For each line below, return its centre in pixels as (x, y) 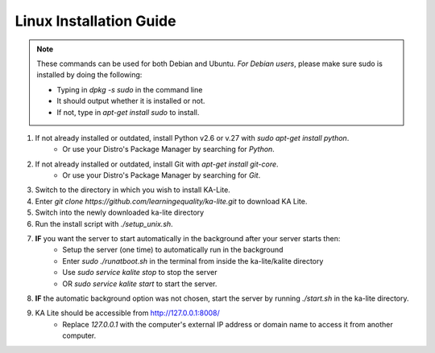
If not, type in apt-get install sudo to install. (128, 112)
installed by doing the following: (89, 75)
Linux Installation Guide (95, 21)
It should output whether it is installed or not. (131, 101)
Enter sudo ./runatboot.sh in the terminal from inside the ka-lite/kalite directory (193, 261)
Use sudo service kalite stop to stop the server (140, 273)
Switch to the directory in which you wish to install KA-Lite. (133, 190)
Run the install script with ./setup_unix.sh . (104, 224)
